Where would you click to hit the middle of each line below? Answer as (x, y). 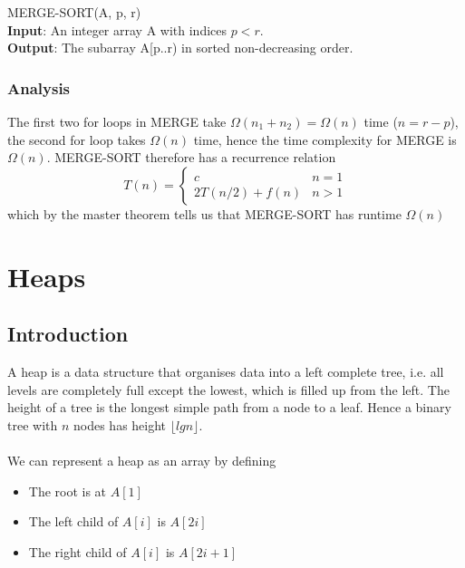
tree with (33, 424)
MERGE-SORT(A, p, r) (74, 12)
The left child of (73, 521)
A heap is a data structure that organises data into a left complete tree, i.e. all (226, 371)
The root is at (68, 491)
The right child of (77, 551)
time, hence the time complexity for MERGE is (325, 139)
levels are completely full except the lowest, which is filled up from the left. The (228, 389)
